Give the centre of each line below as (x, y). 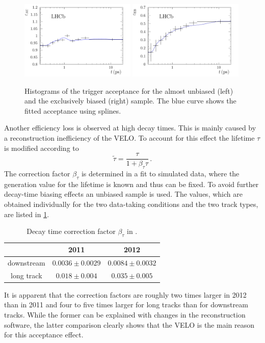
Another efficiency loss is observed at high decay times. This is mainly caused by (130, 128)
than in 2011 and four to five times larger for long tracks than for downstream (126, 305)
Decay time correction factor (71, 231)
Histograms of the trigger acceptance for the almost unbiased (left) (129, 90)
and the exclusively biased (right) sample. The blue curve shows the (130, 101)
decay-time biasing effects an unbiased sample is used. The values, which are (123, 194)
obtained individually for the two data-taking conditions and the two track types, (131, 204)
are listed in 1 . (27, 214)
